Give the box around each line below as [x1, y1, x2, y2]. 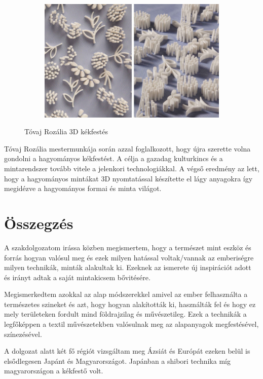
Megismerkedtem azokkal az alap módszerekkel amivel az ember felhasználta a [4, 289, 248, 299]
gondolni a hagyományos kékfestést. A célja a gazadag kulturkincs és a [4, 153, 223, 164]
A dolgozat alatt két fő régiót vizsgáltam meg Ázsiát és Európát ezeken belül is [4, 346, 250, 356]
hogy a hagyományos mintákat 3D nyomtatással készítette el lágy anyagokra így [4, 173, 253, 183]
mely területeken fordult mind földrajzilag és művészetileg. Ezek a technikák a [4, 309, 247, 319]
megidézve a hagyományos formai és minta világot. [4, 183, 162, 194]
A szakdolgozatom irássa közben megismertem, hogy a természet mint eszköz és [4, 242, 251, 252]
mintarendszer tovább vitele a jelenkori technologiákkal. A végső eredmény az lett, [4, 163, 259, 173]
